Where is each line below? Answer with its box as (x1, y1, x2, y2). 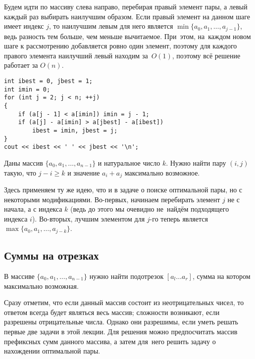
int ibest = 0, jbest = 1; (4, 78, 93, 85)
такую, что (4, 167, 37, 178)
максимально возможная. (4, 280, 79, 291)
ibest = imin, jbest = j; (32, 127, 118, 134)
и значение (67, 167, 100, 178)
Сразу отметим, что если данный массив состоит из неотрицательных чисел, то (4, 297, 244, 308)
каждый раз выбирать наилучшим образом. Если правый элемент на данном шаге (4, 11, 250, 21)
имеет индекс (4, 21, 44, 31)
